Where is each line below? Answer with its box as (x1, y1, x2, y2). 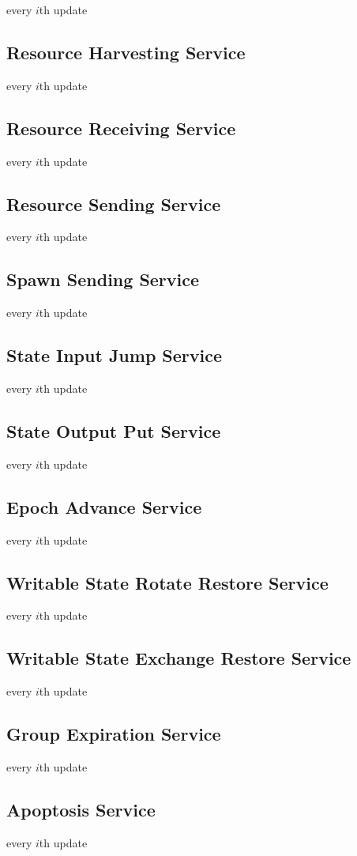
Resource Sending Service (6, 191, 221, 216)
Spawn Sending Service (6, 267, 200, 292)
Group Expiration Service (6, 722, 221, 746)
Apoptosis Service (6, 797, 156, 821)
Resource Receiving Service (6, 115, 236, 140)
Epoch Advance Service (6, 494, 202, 519)
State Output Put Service (6, 418, 221, 443)
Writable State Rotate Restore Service (6, 570, 329, 594)
